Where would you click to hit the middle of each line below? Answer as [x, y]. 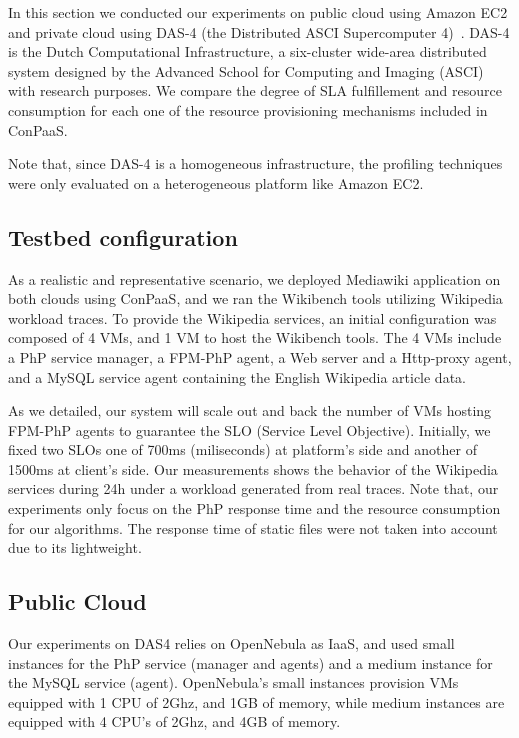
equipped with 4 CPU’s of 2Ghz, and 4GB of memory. [174, 721]
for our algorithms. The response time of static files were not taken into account [253, 527]
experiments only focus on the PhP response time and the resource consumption [254, 508]
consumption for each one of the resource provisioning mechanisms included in [248, 109]
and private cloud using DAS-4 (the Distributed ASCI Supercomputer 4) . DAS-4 [259, 31]
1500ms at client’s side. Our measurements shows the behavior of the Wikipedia [253, 468]
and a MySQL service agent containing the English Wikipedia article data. [237, 376]
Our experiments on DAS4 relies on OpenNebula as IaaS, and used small [231, 643]
